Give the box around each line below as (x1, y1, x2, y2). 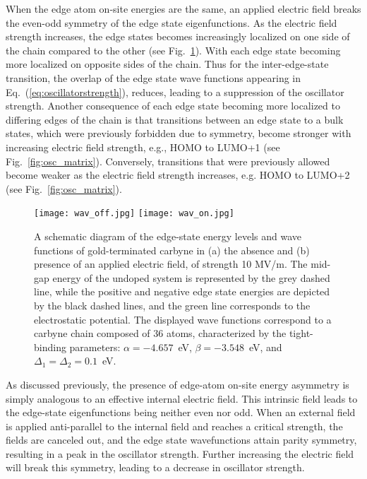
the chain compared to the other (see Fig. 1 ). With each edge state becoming (6, 42, 341, 57)
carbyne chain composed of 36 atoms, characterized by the (34, 326, 287, 341)
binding (34, 339, 66, 354)
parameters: (69, 339, 121, 354)
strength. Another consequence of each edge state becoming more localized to (6, 98, 340, 113)
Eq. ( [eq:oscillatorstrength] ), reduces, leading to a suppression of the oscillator (6, 84, 344, 99)
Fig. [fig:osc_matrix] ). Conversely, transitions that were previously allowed (6, 153, 330, 168)
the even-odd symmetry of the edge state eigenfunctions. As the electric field (6, 15, 337, 30)
